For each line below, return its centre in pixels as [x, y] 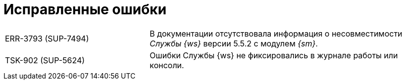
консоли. [167, 65]
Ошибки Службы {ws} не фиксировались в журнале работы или [274, 55]
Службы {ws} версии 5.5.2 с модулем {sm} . [234, 43]
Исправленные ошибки [85, 9]
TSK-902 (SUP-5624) [45, 60]
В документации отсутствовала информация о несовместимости [276, 33]
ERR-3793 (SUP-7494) [47, 38]
